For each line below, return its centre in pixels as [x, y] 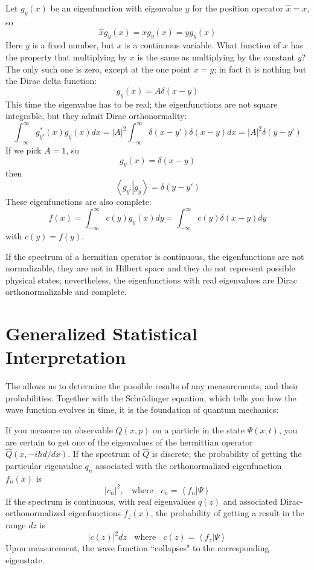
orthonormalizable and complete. [66, 292]
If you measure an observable [59, 430]
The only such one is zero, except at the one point [98, 69]
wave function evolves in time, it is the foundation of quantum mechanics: [142, 410]
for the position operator [238, 8]
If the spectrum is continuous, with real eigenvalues [101, 501]
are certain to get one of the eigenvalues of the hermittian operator [129, 442]
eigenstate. [25, 559]
